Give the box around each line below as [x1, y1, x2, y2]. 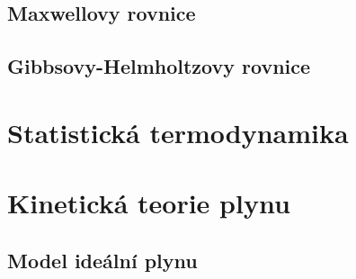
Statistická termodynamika [7, 113, 349, 150]
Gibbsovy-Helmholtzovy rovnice [7, 52, 311, 80]
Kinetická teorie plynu [7, 184, 290, 221]
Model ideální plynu [7, 246, 198, 274]
